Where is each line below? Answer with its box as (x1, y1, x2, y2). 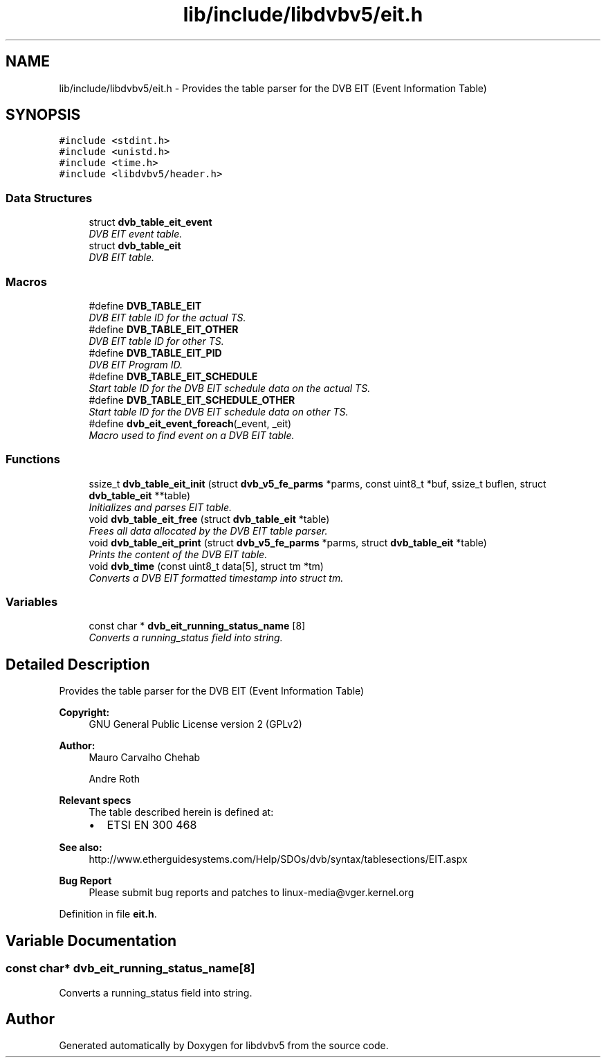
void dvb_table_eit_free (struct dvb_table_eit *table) (89, 512, 330, 525)
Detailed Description (6, 655, 150, 673)
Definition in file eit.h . (59, 908, 157, 920)
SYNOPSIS (6, 106, 81, 124)
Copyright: (59, 706, 110, 719)
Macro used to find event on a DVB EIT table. (89, 429, 295, 441)
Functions (6, 452, 60, 467)
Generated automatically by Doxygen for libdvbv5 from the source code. (59, 1039, 389, 1052)
